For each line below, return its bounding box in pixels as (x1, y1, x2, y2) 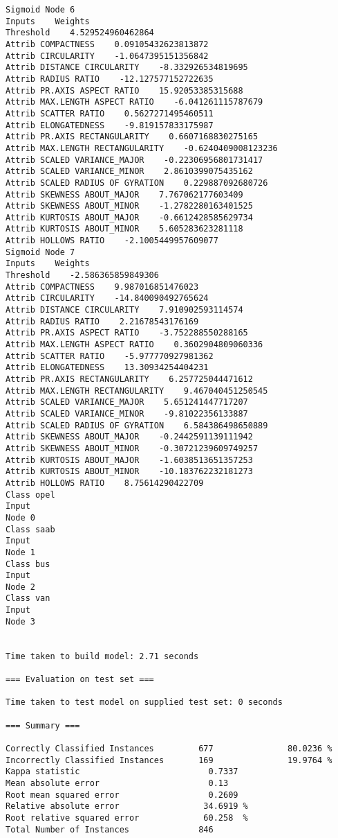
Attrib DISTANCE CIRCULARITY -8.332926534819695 (6, 62, 248, 73)
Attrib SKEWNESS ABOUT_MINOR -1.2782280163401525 (6, 201, 253, 211)
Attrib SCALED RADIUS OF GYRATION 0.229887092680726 (6, 177, 268, 188)
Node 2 (6, 582, 35, 592)
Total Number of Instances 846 (6, 824, 214, 835)
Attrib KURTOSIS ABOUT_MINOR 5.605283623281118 (6, 224, 243, 234)
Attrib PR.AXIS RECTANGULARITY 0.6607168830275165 (6, 132, 259, 142)
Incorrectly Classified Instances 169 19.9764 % (6, 755, 332, 765)
